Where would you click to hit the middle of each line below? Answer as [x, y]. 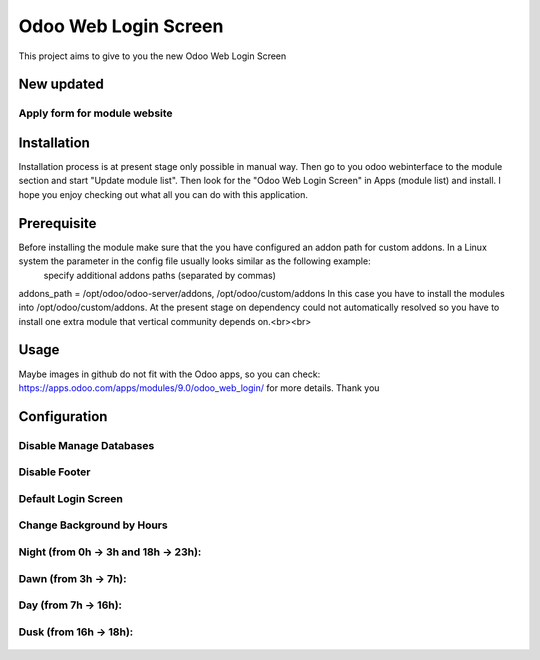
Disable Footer [54, 472]
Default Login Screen [71, 498]
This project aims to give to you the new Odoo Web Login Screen [152, 56]
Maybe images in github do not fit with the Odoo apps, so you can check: [169, 374]
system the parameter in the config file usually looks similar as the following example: [194, 261]
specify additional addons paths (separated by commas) [160, 275]
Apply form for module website [96, 113]
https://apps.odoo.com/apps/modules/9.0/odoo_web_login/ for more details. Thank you [199, 387]
